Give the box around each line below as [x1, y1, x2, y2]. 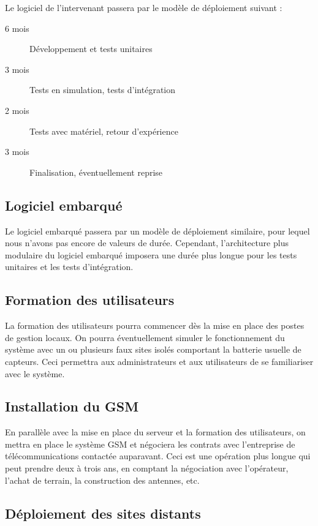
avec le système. [5, 367, 65, 380]
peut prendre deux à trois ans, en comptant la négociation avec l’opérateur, [5, 462, 289, 475]
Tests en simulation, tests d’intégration [29, 83, 176, 96]
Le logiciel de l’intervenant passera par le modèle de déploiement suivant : [5, 1, 282, 13]
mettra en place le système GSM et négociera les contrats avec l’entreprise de [5, 437, 295, 450]
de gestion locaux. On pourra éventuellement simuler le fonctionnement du [5, 331, 285, 344]
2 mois [5, 103, 29, 116]
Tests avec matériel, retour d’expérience [29, 124, 178, 137]
